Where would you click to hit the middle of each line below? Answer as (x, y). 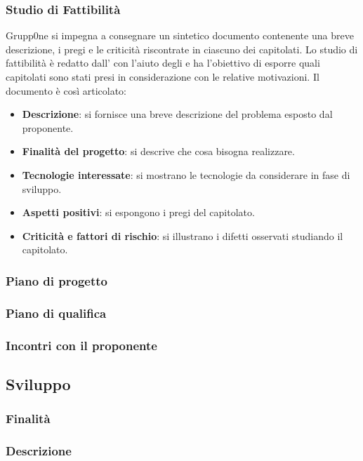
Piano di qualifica (56, 313)
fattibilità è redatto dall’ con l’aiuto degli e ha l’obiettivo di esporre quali (163, 63)
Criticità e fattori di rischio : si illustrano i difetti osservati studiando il (183, 235)
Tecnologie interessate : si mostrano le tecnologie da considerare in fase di (186, 174)
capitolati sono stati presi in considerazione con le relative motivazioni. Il (163, 76)
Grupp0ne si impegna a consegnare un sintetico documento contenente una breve (180, 35)
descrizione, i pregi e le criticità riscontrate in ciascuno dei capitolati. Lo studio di (182, 49)
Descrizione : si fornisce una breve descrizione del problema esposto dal (177, 114)
